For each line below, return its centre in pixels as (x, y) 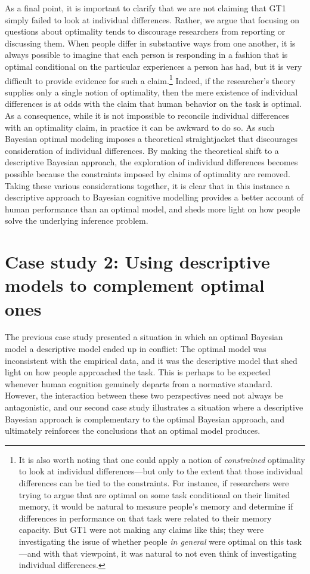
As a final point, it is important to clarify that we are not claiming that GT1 (145, 8)
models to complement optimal (135, 285)
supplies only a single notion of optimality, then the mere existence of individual (151, 92)
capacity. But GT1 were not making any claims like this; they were (141, 530)
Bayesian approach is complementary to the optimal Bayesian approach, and (145, 419)
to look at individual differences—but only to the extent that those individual (161, 471)
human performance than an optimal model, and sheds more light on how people (153, 209)
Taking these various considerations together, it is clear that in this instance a (147, 185)
